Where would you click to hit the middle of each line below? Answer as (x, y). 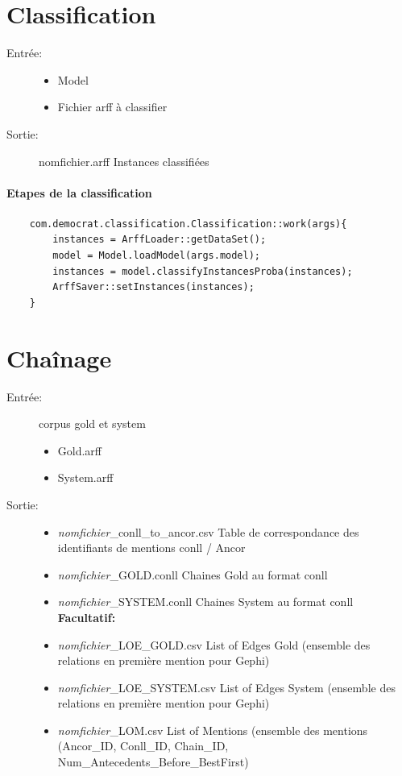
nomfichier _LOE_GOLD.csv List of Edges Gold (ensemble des (214, 644)
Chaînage (59, 357)
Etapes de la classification (79, 192)
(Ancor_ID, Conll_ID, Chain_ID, (143, 746)
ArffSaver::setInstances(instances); (153, 287)
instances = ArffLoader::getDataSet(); (160, 240)
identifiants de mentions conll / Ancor (151, 548)
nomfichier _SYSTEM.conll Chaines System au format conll (205, 602)
